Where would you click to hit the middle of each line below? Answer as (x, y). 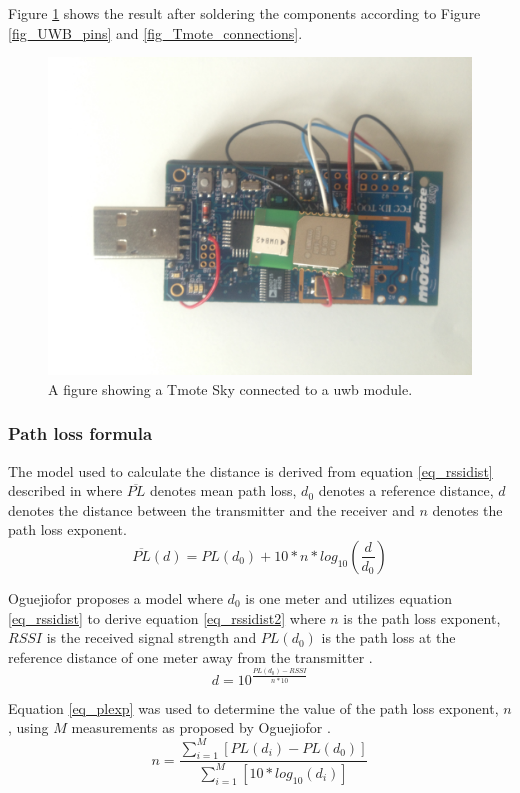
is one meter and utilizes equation (348, 597)
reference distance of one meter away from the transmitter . (190, 656)
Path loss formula (80, 433)
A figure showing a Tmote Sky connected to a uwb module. (230, 388)
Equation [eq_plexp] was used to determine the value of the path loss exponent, (253, 707)
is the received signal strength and (151, 637)
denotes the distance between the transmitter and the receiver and (211, 509)
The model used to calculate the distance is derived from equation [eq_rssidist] (250, 470)
